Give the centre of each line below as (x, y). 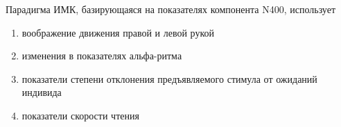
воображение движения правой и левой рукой (118, 32)
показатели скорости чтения (80, 115)
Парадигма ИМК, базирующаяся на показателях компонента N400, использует (171, 9)
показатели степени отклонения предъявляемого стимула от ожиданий (169, 78)
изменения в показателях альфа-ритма (102, 56)
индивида (42, 92)
